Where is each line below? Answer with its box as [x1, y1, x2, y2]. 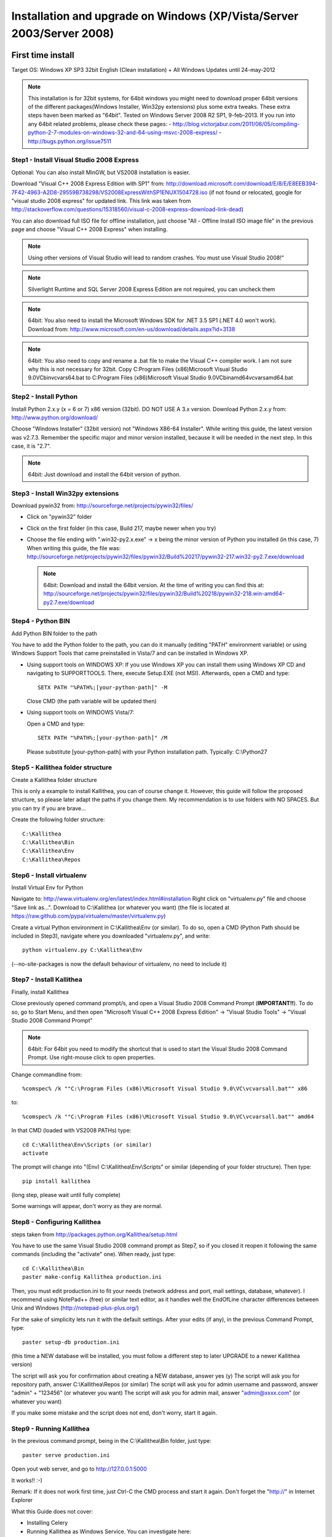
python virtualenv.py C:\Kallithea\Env [22, 947, 143, 954]
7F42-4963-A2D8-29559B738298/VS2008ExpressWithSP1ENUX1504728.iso [11, 188, 208, 196]
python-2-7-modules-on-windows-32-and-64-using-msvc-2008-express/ [28, 129, 218, 136]
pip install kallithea [22, 1177, 91, 1185]
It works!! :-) [11, 1476, 43, 1484]
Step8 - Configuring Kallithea [11, 1218, 101, 1227]
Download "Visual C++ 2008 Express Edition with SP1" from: [11, 180, 165, 188]
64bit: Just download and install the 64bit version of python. [28, 470, 181, 478]
